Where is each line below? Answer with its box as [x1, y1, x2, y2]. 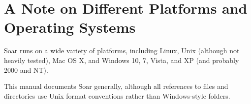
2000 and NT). [4, 64, 48, 75]
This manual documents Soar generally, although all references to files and [4, 81, 228, 91]
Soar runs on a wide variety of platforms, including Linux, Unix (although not [4, 45, 240, 56]
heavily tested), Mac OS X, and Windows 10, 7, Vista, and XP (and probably [4, 55, 239, 65]
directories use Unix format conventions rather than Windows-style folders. [4, 90, 230, 101]
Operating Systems [4, 17, 136, 37]
